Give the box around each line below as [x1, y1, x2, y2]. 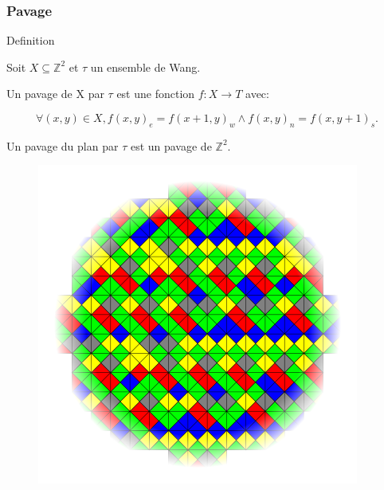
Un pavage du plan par [6, 137, 119, 154]
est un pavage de [130, 137, 212, 154]
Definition [6, 32, 55, 49]
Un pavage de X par [6, 85, 104, 102]
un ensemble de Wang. [90, 58, 201, 75]
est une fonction [116, 85, 195, 102]
